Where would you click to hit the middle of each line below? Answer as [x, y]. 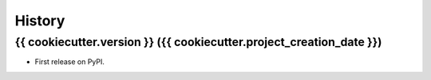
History [40, 21]
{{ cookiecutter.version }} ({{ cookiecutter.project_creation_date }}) [198, 42]
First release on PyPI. [70, 62]
